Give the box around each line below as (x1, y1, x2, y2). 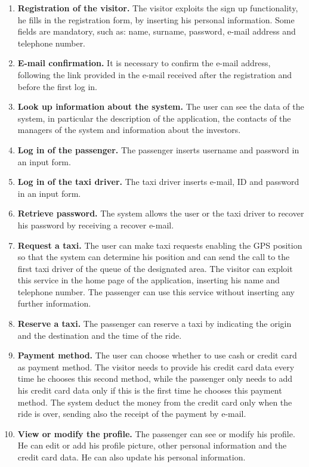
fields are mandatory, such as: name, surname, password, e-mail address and (17, 25, 296, 38)
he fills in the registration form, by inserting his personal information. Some (17, 13, 295, 26)
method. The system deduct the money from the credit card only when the (17, 395, 292, 408)
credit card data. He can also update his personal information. (17, 451, 246, 463)
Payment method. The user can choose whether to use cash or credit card (17, 349, 297, 361)
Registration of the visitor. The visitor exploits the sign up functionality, (17, 2, 298, 14)
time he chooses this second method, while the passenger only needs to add (17, 372, 292, 385)
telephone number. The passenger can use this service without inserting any (17, 285, 295, 298)
